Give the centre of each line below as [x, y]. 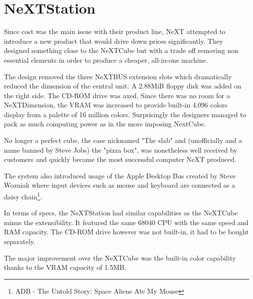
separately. [20, 241]
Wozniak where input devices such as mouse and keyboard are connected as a [120, 185]
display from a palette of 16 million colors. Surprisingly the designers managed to [125, 114]
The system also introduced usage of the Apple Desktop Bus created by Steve [120, 175]
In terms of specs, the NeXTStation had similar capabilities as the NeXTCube [121, 213]
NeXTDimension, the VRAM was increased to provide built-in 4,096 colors [116, 105]
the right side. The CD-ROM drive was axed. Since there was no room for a [117, 95]
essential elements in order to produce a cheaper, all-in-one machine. [106, 60]
